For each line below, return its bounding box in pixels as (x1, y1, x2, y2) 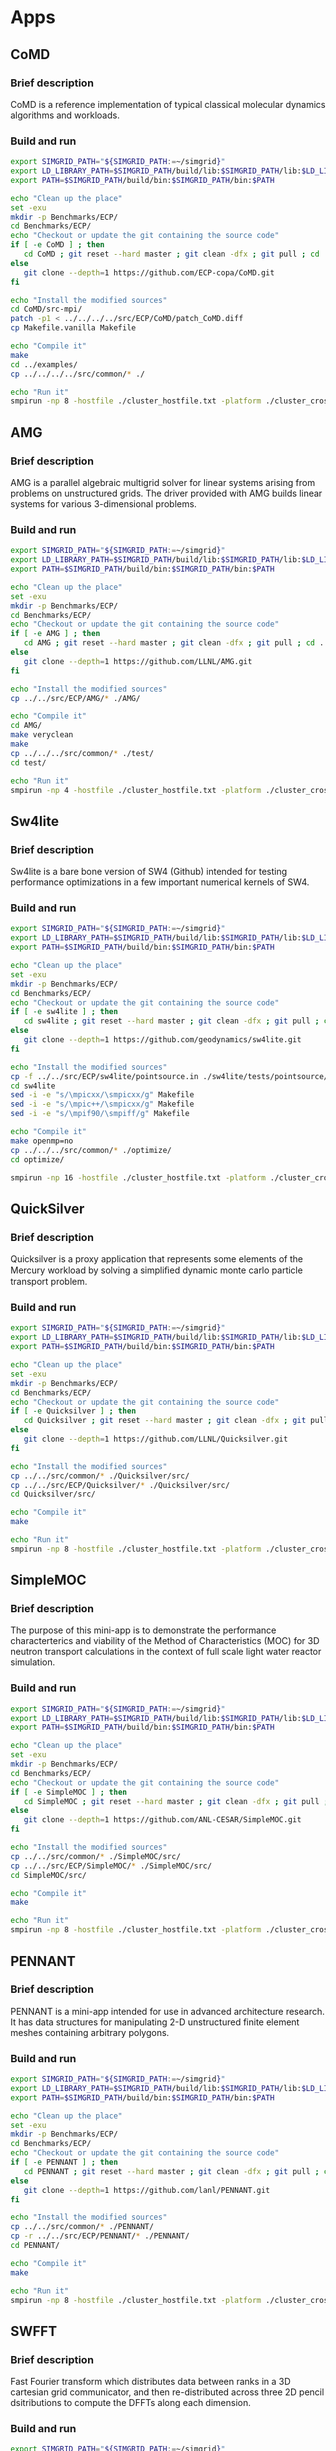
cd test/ (10, 757, 47, 768)
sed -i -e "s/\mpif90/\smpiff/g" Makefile (10, 1109, 190, 1119)
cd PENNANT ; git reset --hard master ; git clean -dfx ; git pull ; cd (23, 2166, 333, 2176)
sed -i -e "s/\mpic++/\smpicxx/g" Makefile (10, 1099, 195, 1110)
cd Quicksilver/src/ (10, 1489, 97, 1500)
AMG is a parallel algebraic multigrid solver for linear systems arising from (10, 476, 316, 488)
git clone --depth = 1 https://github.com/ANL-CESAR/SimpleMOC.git (23, 1815, 302, 1825)
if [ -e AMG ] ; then (10, 629, 101, 639)
